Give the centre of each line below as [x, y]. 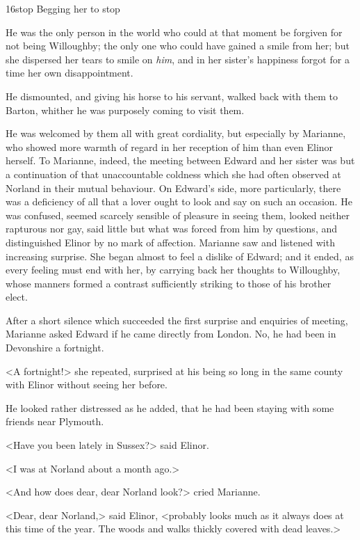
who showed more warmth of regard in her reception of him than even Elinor [170, 146]
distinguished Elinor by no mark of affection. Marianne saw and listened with [170, 242]
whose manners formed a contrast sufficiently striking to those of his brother [169, 283]
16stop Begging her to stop [63, 8]
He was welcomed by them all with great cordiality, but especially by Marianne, [176, 133]
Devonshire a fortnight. [55, 348]
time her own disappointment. [69, 73]
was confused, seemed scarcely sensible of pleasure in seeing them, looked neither [178, 215]
